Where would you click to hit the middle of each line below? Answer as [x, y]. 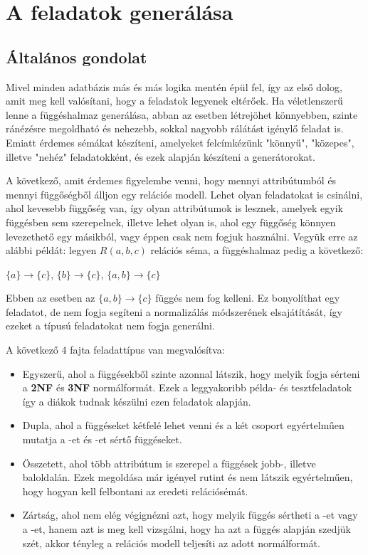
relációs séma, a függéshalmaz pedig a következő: [257, 250]
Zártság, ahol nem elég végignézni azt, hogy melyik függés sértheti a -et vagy [190, 515]
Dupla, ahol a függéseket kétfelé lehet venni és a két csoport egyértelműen [183, 425]
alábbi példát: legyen [51, 250]
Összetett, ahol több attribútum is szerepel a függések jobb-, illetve [169, 463]
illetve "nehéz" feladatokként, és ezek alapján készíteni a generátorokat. [161, 156]
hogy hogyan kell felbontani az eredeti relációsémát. [135, 491]
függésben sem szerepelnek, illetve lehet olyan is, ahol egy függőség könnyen [171, 222]
